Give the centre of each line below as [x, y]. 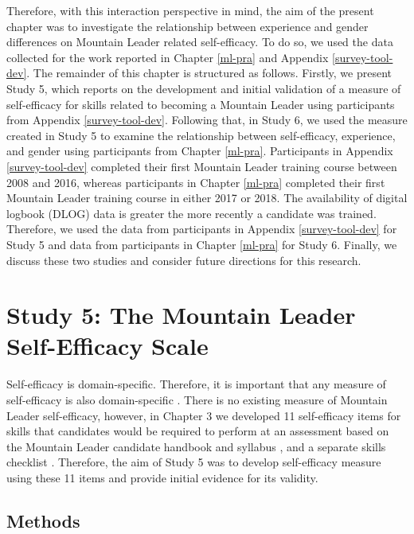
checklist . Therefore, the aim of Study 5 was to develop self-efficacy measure [194, 462]
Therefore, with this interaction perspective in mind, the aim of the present [190, 10]
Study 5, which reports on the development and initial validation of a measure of [204, 88]
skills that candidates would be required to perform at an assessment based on [198, 431]
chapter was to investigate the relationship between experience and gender [187, 26]
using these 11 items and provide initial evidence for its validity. [162, 477]
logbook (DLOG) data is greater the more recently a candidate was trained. [191, 213]
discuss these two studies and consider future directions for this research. [184, 260]
